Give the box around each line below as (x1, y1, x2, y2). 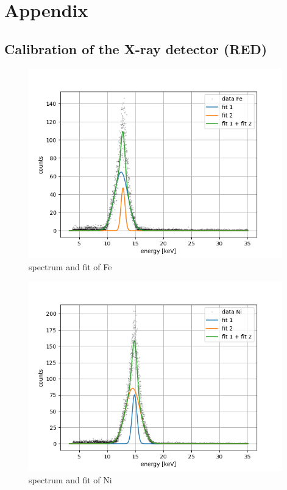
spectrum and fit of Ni (29, 473, 112, 486)
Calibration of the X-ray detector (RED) (4, 39, 268, 58)
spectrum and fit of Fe (29, 260, 112, 273)
